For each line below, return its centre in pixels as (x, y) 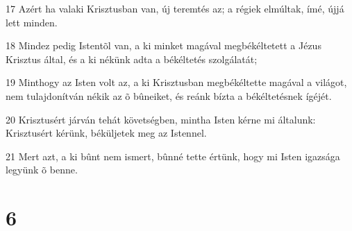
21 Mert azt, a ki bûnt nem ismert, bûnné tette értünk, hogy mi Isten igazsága (173, 156)
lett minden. (32, 22)
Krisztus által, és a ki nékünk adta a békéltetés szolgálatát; (132, 59)
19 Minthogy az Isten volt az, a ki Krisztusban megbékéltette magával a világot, (176, 82)
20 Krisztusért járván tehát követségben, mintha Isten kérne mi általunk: (161, 119)
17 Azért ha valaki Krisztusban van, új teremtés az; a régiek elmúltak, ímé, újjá (175, 8)
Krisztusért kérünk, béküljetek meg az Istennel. (106, 133)
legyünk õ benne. (42, 170)
